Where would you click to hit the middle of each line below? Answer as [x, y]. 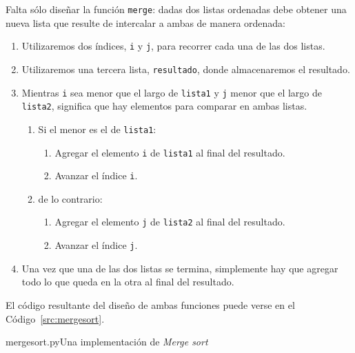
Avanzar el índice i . [96, 175]
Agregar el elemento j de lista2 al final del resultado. [170, 222]
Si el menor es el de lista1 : [97, 129]
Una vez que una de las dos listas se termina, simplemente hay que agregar [180, 268]
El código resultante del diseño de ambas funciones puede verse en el [150, 304]
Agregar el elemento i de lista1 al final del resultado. [170, 152]
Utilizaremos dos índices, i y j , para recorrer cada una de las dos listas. [173, 46]
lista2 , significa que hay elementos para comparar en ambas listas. [164, 106]
